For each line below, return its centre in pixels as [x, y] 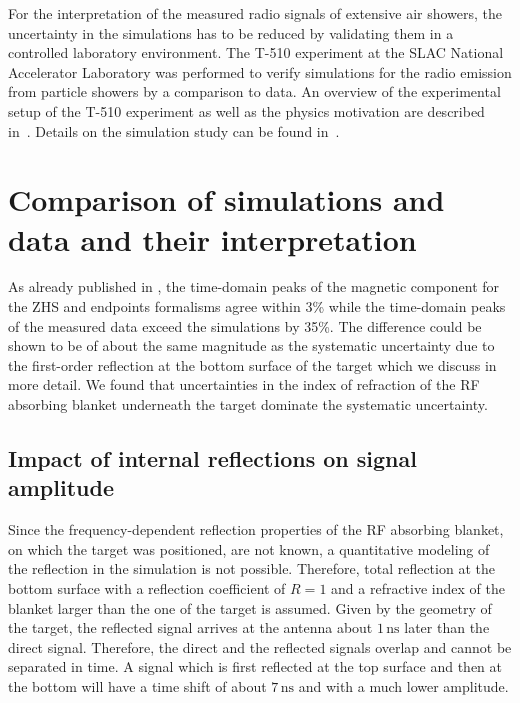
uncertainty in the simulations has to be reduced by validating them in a [231, 32]
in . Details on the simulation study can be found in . [174, 130]
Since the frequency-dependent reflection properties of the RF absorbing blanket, [256, 529]
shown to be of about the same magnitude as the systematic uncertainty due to [251, 345]
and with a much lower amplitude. [403, 685]
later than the [447, 627]
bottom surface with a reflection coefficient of [147, 588]
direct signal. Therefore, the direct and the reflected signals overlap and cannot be [260, 646]
